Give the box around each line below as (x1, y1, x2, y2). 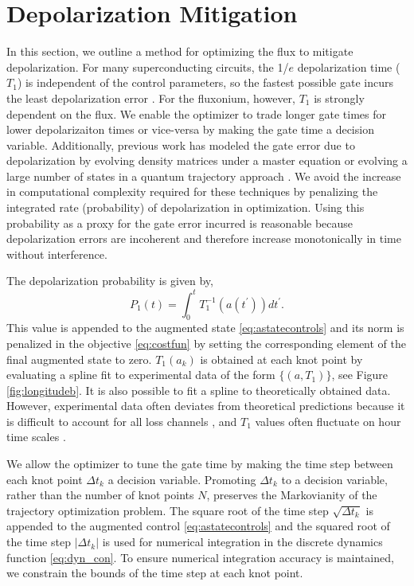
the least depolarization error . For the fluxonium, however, (6, 89, 295, 106)
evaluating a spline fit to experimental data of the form (6, 366, 275, 383)
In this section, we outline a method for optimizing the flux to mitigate (6, 43, 353, 60)
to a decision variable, (281, 471, 388, 487)
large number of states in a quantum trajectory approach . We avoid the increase (6, 167, 401, 184)
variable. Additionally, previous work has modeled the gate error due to (6, 136, 355, 153)
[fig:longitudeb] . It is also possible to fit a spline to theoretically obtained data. (6, 381, 391, 398)
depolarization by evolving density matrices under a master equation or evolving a (6, 152, 408, 169)
